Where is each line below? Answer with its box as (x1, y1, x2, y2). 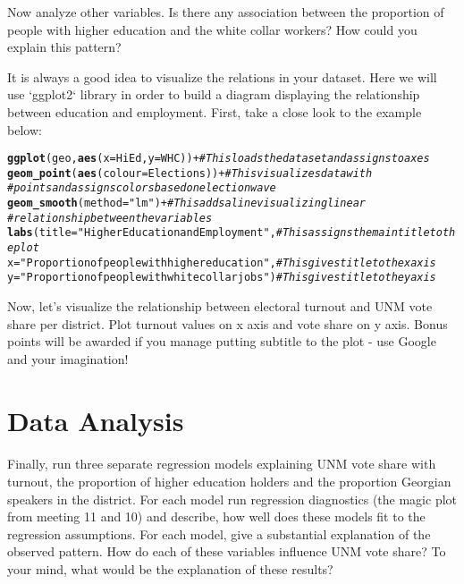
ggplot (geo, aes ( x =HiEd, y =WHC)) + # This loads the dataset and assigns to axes (7, 152, 430, 165)
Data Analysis (7, 402, 184, 438)
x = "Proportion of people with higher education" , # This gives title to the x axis (7, 256, 436, 269)
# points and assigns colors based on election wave (7, 182, 276, 195)
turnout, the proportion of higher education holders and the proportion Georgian (7, 472, 451, 490)
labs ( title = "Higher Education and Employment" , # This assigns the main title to (7, 226, 443, 240)
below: (7, 120, 42, 139)
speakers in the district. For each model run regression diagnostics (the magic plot (7, 489, 458, 508)
